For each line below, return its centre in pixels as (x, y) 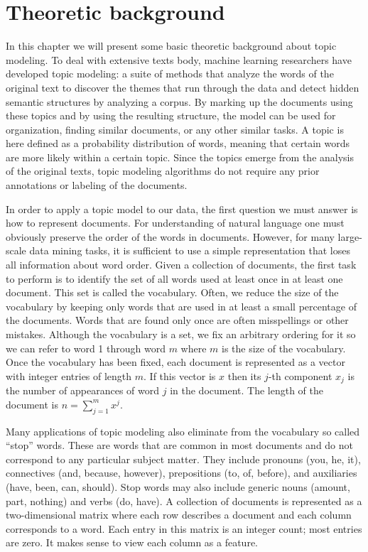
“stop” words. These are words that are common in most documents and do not (180, 445)
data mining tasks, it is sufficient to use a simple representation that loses (190, 250)
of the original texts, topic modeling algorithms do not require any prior (163, 171)
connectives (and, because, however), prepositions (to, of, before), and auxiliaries (182, 473)
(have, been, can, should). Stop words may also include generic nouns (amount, (178, 487)
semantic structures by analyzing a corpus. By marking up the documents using (179, 101)
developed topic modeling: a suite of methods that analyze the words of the (170, 74)
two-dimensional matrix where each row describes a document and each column (179, 515)
